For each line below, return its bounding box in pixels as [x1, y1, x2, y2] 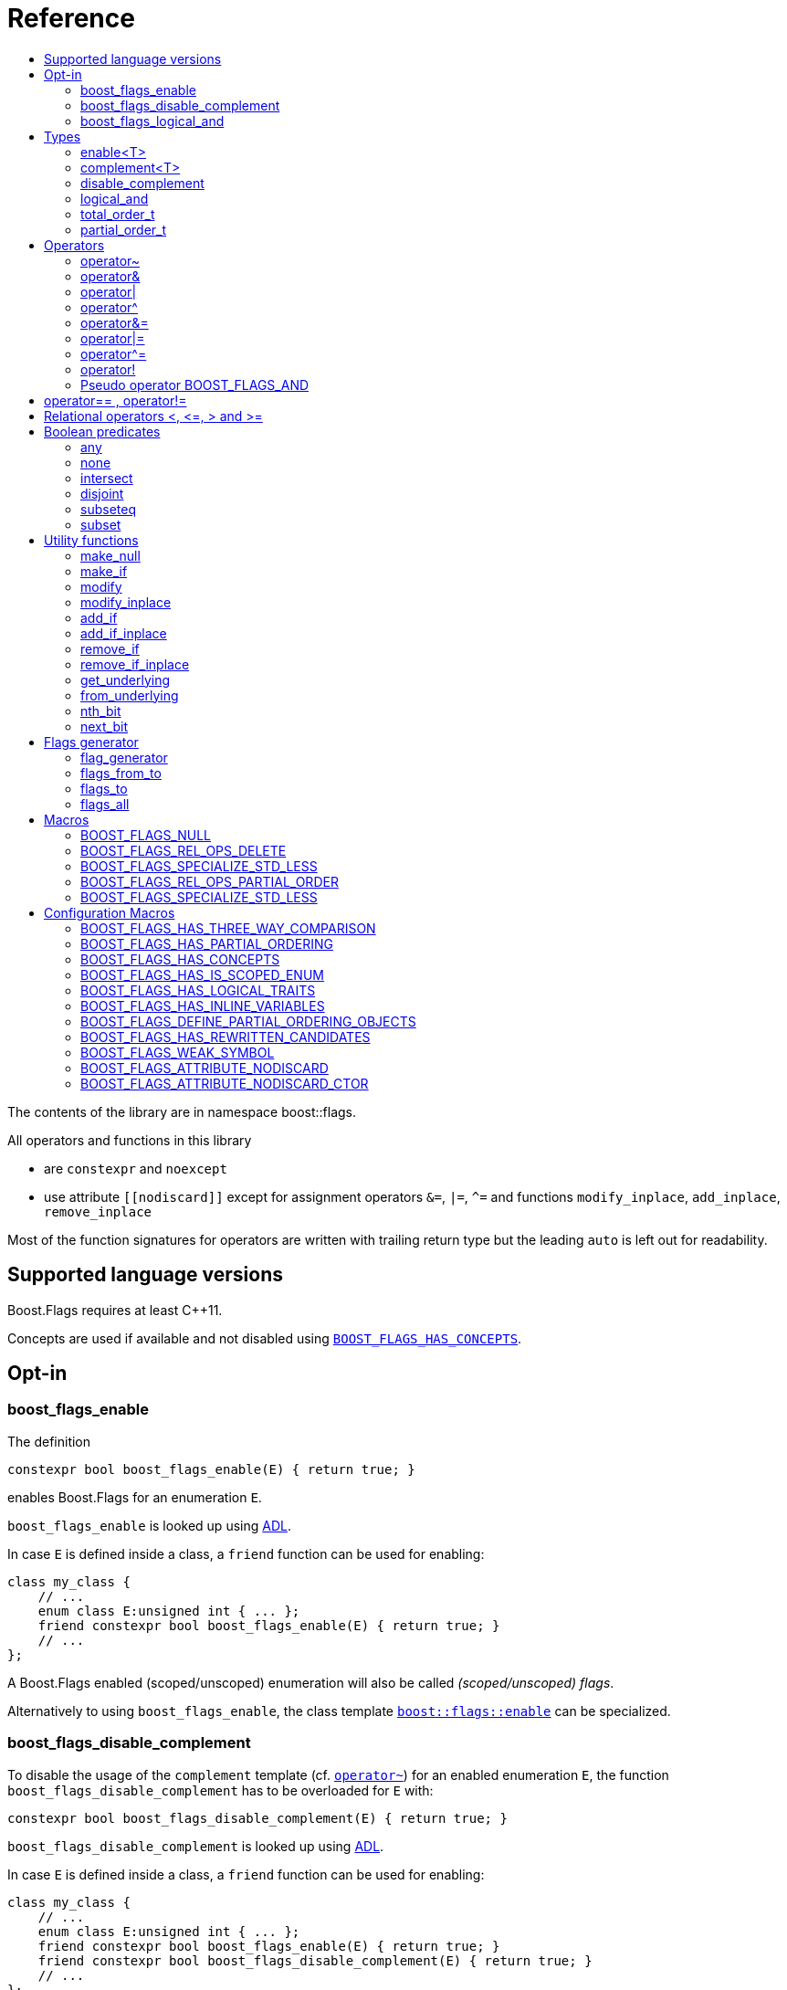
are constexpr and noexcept [44, 1160, 227, 1176]
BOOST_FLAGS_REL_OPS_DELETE [80, 842, 287, 858]
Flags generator [44, 733, 139, 750]
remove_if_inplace [80, 656, 190, 672]
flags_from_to [80, 764, 162, 781]
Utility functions [44, 532, 139, 548]
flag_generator [80, 749, 168, 765]
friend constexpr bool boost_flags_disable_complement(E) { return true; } [37, 1953, 593, 1968]
